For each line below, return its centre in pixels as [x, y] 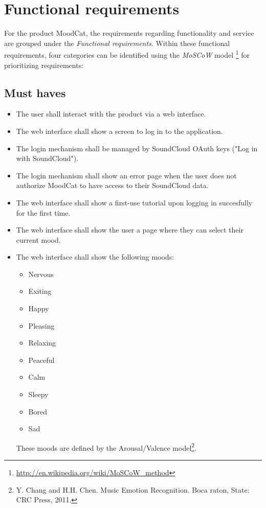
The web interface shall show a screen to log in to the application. [119, 131]
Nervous [41, 274]
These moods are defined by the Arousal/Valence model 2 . [106, 447]
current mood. [38, 239]
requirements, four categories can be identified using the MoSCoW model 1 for [127, 54]
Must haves [35, 92]
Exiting [40, 291]
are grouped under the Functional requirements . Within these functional [117, 43]
